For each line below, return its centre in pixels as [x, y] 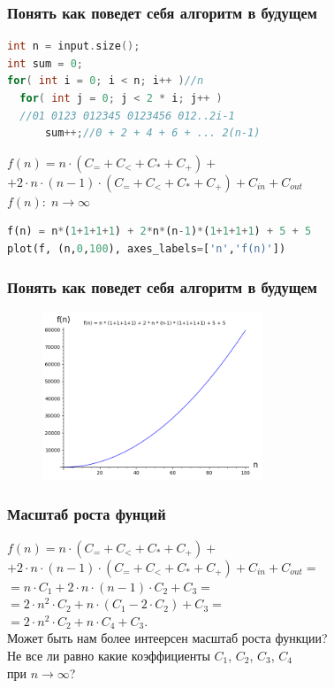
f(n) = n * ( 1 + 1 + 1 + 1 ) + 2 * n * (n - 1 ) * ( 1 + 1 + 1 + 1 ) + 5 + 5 [159, 232]
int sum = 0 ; [45, 63]
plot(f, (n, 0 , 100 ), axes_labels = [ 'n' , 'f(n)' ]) [147, 248]
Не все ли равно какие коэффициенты [109, 655]
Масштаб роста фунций [87, 514]
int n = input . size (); [74, 46]
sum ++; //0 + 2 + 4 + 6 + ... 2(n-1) [152, 133]
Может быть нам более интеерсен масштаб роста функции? [167, 638]
